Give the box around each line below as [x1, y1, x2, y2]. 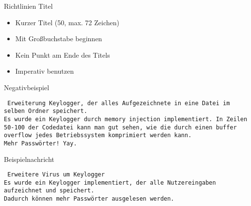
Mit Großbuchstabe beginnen [15, 33, 102, 44]
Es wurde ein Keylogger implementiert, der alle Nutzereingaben [4, 179, 216, 186]
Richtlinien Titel [4, 1, 53, 11]
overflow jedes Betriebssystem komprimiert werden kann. [4, 132, 192, 139]
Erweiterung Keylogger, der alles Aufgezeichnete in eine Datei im [7, 99, 230, 107]
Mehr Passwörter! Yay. [4, 140, 77, 147]
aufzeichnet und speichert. [4, 187, 95, 194]
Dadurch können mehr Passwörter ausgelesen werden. [4, 195, 174, 203]
